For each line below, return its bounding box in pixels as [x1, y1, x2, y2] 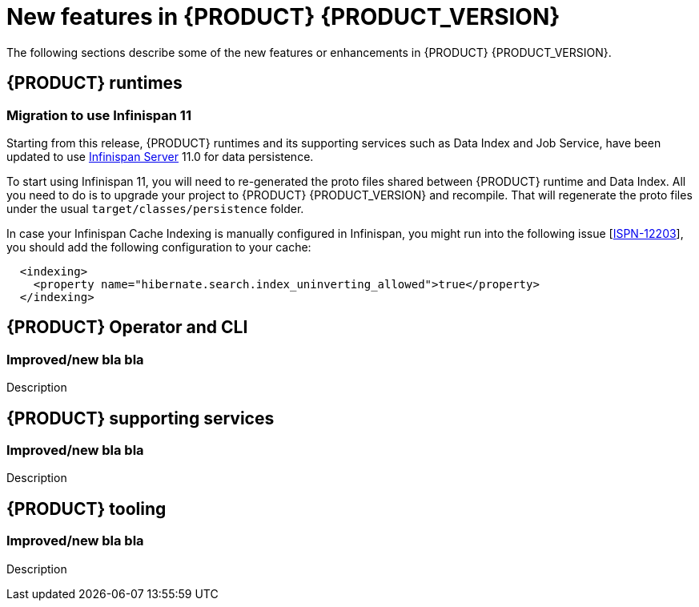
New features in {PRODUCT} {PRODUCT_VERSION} [6, 3, 560, 30]
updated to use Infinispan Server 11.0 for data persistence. [6, 149, 314, 163]
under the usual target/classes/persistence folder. [6, 201, 304, 215]
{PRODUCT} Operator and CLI [6, 317, 248, 338]
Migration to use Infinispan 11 [6, 107, 191, 123]
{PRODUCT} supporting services [6, 408, 275, 428]
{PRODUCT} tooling [6, 498, 167, 519]
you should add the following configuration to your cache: [6, 239, 311, 254]
